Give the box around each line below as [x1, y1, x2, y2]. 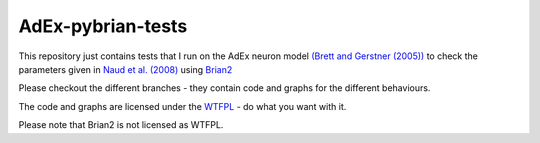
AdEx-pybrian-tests [18, 15, 188, 37]
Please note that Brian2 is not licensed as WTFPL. [18, 119, 224, 131]
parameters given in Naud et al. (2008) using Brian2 [18, 63, 233, 75]
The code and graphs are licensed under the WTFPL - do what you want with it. [18, 100, 347, 112]
